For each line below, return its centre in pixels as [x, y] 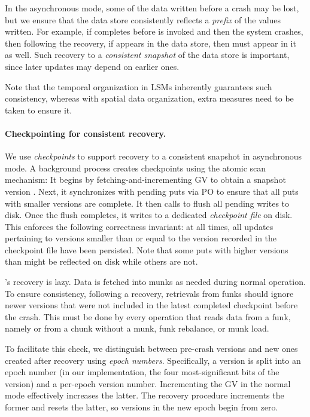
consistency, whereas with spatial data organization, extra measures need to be [149, 98]
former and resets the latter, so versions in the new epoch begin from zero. [142, 407]
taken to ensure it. [39, 110]
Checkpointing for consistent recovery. [86, 133]
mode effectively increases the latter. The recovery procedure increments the [145, 395]
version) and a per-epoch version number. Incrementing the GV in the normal [148, 383]
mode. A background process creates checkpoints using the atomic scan [136, 168]
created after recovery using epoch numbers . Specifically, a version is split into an [153, 360]
